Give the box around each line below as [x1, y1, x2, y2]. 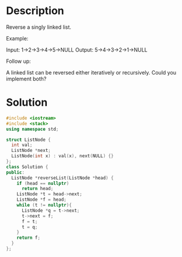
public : [6, 169, 25, 175]
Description [6, 4, 64, 18]
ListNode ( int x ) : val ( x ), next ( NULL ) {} [11, 153, 114, 159]
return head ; [21, 186, 54, 192]
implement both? [6, 75, 47, 82]
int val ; [11, 142, 33, 148]
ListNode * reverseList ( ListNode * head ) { [11, 175, 114, 181]
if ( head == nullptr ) [16, 180, 69, 186]
